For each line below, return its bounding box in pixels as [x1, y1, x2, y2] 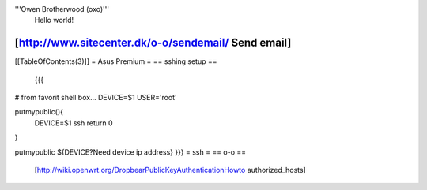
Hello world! [34, 16, 74, 25]
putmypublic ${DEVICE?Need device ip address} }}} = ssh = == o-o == [14, 147, 247, 157]
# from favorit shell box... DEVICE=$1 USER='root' [14, 93, 177, 102]
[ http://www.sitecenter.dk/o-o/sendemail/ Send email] [14, 36, 292, 50]
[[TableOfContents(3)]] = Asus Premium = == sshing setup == [14, 57, 217, 66]
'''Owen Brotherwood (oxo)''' [14, 5, 110, 13]
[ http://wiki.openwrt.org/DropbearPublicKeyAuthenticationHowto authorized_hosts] [34, 166, 306, 175]
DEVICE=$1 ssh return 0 [34, 118, 114, 128]
